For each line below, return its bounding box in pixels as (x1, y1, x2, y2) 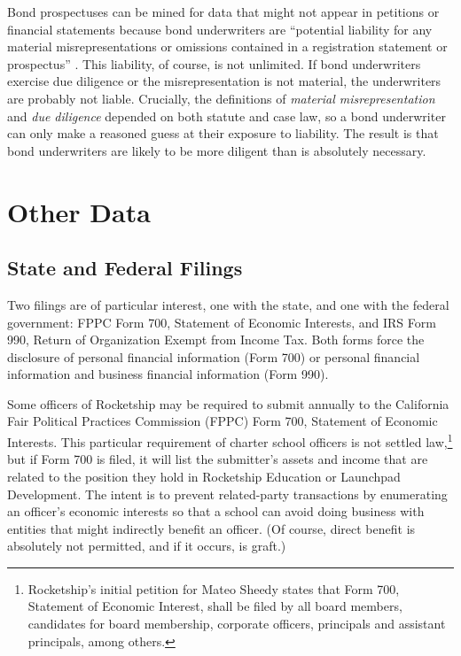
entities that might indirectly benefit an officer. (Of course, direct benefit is (7, 519, 416, 537)
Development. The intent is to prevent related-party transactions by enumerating (7, 484, 448, 503)
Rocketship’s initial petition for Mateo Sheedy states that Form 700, (27, 579, 400, 598)
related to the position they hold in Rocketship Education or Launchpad (7, 467, 401, 485)
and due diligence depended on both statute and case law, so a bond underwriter (7, 106, 446, 125)
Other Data (7, 193, 151, 229)
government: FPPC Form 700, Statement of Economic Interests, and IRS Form (7, 313, 436, 331)
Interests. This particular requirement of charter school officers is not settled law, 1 (7, 430, 453, 451)
